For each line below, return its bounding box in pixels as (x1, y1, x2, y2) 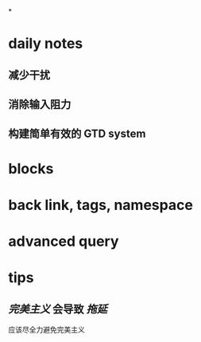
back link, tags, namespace (8, 196, 193, 214)
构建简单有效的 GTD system (8, 127, 146, 141)
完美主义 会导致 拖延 (8, 302, 107, 316)
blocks (8, 159, 54, 177)
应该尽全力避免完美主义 (8, 325, 85, 334)
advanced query (8, 232, 119, 250)
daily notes (8, 35, 83, 52)
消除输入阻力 (8, 97, 72, 111)
